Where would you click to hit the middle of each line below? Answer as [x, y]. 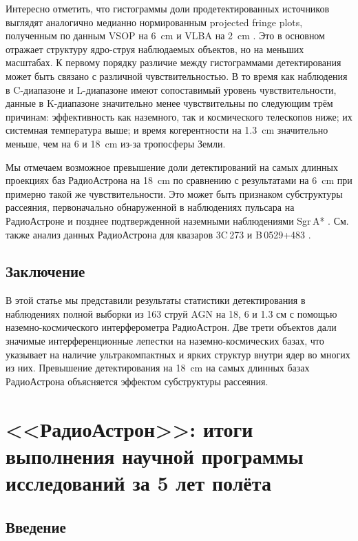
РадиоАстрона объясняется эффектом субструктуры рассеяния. [137, 381]
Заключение [45, 271]
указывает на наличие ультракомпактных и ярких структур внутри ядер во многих [178, 354]
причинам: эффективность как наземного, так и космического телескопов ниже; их [179, 116]
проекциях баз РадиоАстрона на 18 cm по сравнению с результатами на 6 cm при [179, 180]
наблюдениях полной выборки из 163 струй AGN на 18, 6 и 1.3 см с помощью [171, 313]
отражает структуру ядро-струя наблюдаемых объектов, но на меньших [155, 49]
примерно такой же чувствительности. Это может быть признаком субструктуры [174, 193]
